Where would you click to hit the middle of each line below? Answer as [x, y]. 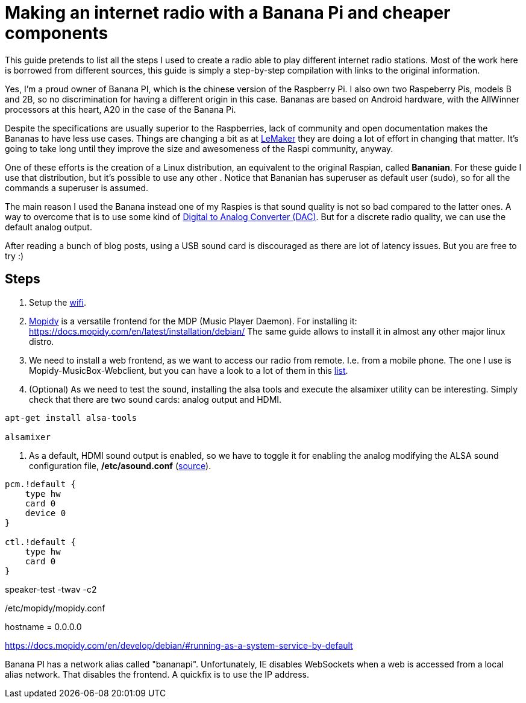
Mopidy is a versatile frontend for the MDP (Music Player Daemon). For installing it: [193, 321]
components [57, 33]
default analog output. [49, 227]
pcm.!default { [41, 484]
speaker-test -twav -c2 [51, 589]
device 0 [45, 513]
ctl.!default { [41, 542]
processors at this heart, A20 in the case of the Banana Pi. [121, 109]
